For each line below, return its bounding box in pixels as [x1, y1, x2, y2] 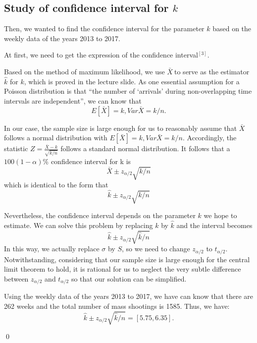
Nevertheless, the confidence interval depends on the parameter [4, 210, 196, 221]
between [4, 273, 29, 284]
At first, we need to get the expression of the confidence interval [4, 50, 198, 60]
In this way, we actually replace [4, 243, 100, 254]
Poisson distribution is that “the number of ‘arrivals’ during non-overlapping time [4, 86, 252, 96]
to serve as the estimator [174, 66, 250, 76]
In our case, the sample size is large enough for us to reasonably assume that [4, 122, 237, 133]
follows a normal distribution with [4, 132, 107, 143]
